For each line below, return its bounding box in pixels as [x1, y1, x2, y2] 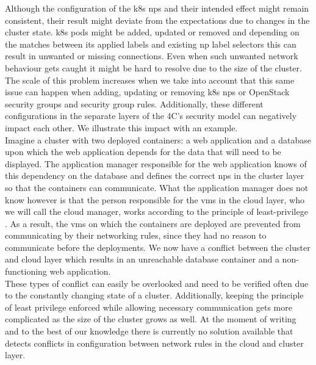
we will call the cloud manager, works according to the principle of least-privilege [5, 205, 308, 218]
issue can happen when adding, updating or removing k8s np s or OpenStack [5, 85, 290, 98]
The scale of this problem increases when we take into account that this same [5, 73, 295, 86]
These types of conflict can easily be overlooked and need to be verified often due [5, 276, 309, 289]
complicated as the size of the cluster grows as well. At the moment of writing [5, 313, 296, 325]
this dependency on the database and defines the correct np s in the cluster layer [5, 169, 304, 182]
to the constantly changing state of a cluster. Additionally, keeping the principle [5, 289, 304, 302]
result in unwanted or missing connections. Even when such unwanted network [5, 49, 298, 62]
